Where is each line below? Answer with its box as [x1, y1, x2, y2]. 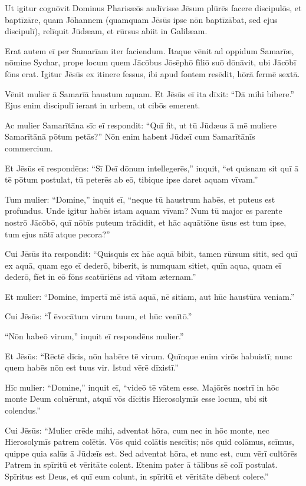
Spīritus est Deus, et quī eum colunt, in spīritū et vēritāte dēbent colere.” [5, 470, 269, 482]
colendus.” [5, 404, 41, 416]
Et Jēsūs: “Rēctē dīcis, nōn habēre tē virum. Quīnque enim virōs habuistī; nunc [5, 349, 292, 362]
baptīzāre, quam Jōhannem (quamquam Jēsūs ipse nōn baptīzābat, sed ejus [5, 13, 278, 25]
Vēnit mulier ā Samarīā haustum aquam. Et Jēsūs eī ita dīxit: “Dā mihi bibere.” [5, 87, 294, 100]
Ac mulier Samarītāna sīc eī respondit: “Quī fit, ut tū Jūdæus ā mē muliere [5, 118, 277, 131]
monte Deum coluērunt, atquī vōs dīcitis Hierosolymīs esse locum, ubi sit [5, 392, 268, 405]
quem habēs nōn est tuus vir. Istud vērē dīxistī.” [5, 361, 179, 373]
